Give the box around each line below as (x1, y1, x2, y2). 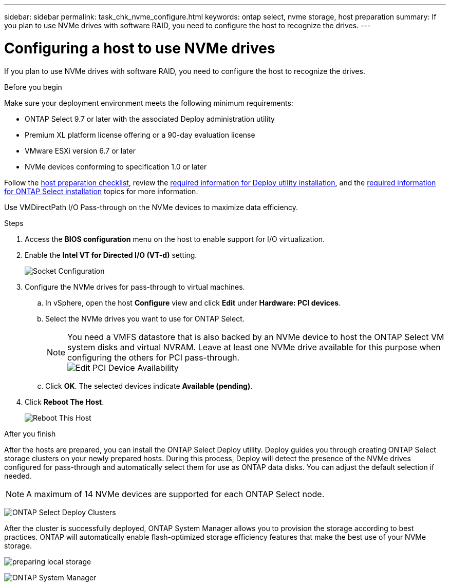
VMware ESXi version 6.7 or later (25, 146, 136, 155)
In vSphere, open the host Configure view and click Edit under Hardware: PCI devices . (45, 298, 341, 307)
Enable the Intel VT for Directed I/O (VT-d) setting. (25, 250, 197, 259)
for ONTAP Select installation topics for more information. (4, 186, 198, 196)
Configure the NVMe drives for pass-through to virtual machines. (25, 282, 245, 291)
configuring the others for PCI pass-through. (67, 352, 240, 363)
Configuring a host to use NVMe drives (4, 39, 275, 57)
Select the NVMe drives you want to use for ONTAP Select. (45, 314, 245, 323)
